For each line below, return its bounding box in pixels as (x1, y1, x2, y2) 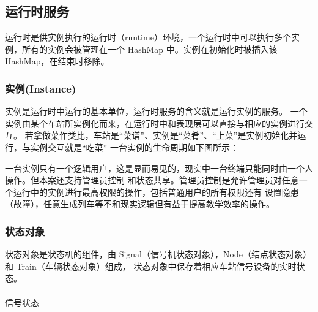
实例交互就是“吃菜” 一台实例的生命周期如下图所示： (30, 140, 239, 153)
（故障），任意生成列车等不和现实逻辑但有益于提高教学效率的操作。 (5, 197, 275, 210)
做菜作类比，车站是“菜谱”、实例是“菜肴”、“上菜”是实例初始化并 (42, 129, 298, 142)
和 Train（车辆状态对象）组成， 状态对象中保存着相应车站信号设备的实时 (5, 259, 297, 272)
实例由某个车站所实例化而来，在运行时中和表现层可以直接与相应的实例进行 (5, 116, 305, 129)
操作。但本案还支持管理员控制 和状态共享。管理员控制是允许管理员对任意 (5, 173, 299, 186)
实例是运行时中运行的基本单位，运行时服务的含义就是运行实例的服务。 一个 (5, 105, 308, 118)
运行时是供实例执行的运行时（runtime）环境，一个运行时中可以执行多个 (5, 31, 291, 44)
